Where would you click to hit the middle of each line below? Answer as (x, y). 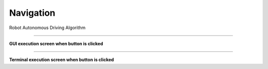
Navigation (32, 13)
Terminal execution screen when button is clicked (62, 60)
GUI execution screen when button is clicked (56, 43)
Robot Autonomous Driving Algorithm (47, 28)
